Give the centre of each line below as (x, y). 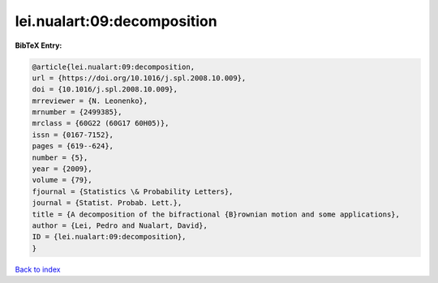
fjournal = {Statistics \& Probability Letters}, (133, 191)
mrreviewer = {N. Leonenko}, (90, 101)
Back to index (38, 269)
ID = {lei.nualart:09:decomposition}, (109, 237)
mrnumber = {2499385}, (77, 112)
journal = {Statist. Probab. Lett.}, (107, 203)
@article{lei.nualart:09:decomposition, (113, 66)
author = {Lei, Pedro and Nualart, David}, (120, 226)
